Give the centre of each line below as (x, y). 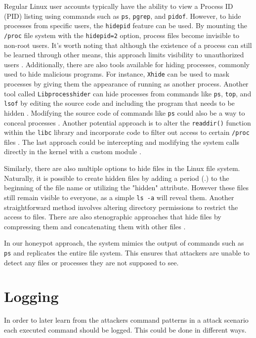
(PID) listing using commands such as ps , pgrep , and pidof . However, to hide (123, 16)
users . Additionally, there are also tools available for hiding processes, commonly (127, 64)
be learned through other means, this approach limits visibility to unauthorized (124, 55)
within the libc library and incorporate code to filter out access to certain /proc (127, 132)
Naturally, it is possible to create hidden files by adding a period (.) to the (117, 178)
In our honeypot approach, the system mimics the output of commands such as (124, 243)
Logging (31, 296)
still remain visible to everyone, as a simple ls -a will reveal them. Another (119, 197)
